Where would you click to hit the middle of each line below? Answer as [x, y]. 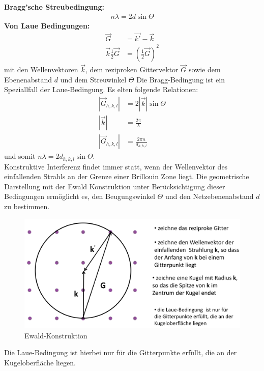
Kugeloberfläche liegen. [40, 363]
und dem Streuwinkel [93, 79]
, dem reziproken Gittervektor [132, 69]
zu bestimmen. [27, 206]
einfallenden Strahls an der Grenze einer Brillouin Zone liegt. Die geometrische [127, 176]
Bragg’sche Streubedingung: [54, 7]
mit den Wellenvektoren [41, 69]
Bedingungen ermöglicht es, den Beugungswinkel [80, 196]
